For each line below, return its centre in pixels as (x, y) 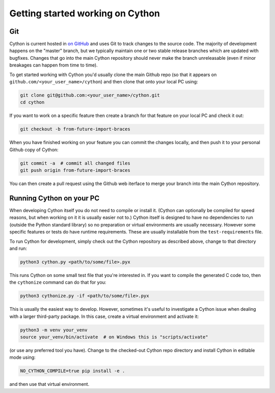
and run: (18, 248)
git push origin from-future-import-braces (75, 170)
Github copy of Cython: (34, 149)
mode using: (22, 357)
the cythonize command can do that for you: (58, 282)
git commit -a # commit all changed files (75, 163)
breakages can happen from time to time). (53, 65)
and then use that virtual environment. (49, 384)
